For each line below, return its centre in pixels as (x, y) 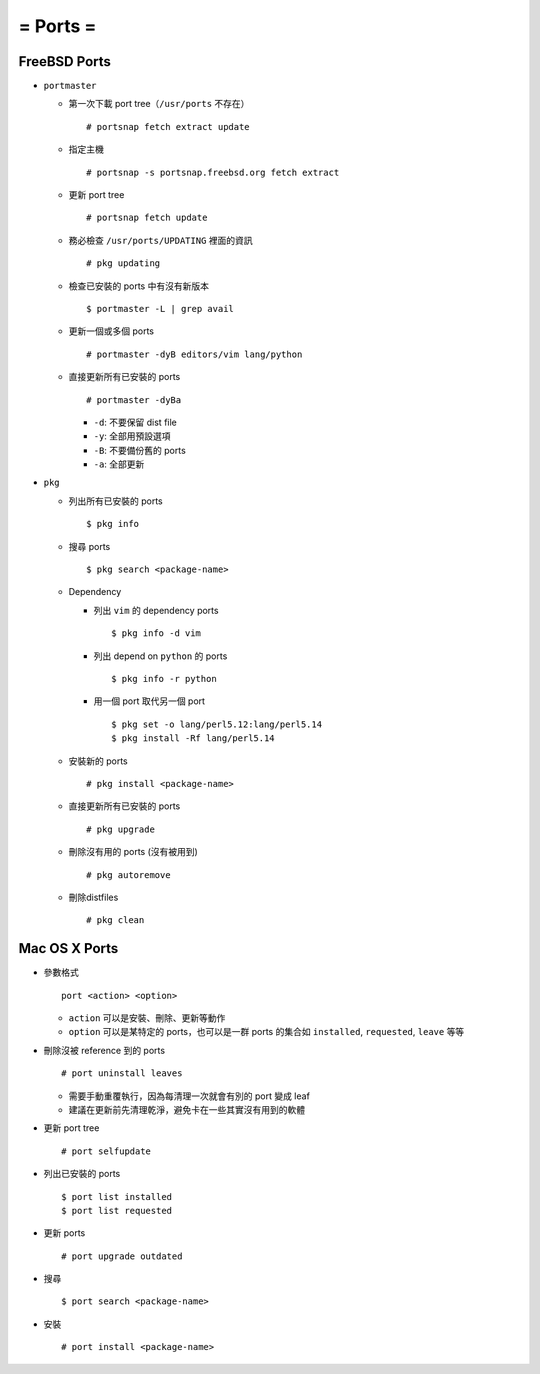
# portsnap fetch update (147, 218)
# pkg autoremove (128, 874)
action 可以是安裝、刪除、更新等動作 (147, 1017)
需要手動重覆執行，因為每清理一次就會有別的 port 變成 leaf (189, 1096)
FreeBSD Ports (65, 61)
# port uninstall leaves (122, 1073)
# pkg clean (115, 920)
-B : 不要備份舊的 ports (140, 450)
